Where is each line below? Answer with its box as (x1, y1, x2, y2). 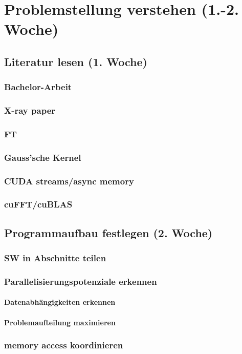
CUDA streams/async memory (4, 174, 134, 187)
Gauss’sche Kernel (4, 151, 81, 163)
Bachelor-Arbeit (4, 80, 72, 93)
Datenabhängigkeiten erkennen (4, 297, 116, 307)
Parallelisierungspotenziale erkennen (4, 275, 157, 287)
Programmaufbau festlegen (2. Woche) (4, 224, 213, 240)
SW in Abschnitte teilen (4, 252, 106, 264)
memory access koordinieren (4, 339, 123, 351)
